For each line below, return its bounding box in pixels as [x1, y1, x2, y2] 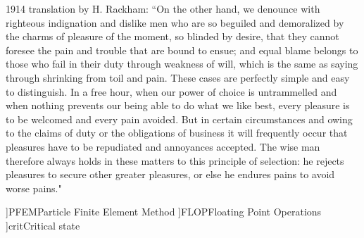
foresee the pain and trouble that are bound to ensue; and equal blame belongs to [6, 42, 358, 57]
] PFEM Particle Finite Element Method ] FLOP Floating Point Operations [6, 204, 322, 219]
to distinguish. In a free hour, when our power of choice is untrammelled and [6, 84, 337, 99]
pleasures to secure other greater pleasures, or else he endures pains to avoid [6, 167, 335, 182]
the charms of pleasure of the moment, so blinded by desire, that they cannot [6, 29, 339, 44]
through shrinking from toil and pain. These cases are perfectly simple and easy [6, 70, 350, 84]
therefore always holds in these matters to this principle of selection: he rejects [6, 153, 344, 168]
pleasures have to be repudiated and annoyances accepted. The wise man [6, 139, 320, 154]
